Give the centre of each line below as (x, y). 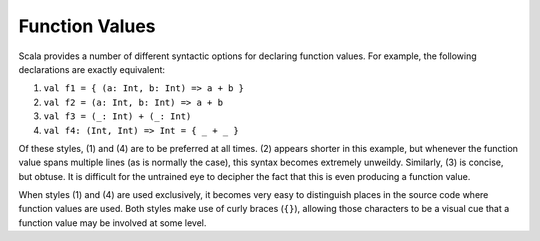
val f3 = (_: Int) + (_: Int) (117, 116)
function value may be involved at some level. (112, 222)
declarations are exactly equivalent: (91, 69)
